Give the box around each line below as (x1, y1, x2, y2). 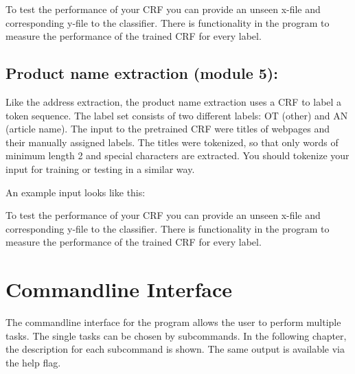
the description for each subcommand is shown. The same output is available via (5, 342, 345, 356)
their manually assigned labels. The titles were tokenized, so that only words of (5, 135, 339, 149)
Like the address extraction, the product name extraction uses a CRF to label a (5, 94, 342, 108)
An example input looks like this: (5, 185, 146, 199)
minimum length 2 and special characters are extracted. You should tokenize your (5, 148, 350, 163)
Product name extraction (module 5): (5, 62, 278, 84)
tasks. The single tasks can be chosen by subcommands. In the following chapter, (5, 328, 347, 342)
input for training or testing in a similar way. (5, 161, 195, 176)
